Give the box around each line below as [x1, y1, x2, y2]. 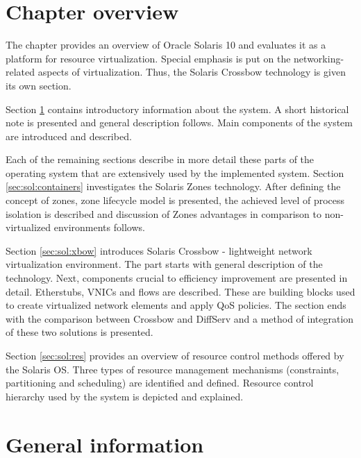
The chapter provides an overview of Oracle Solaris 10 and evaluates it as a [6, 37, 326, 52]
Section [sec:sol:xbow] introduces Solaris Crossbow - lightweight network [6, 243, 312, 257]
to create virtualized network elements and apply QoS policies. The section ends [6, 298, 346, 312]
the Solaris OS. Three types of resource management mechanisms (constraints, [6, 362, 339, 376]
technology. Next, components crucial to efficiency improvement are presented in [6, 271, 348, 285]
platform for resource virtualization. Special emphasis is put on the [6, 51, 291, 65]
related [6, 65, 35, 79]
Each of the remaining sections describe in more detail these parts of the [6, 152, 314, 167]
